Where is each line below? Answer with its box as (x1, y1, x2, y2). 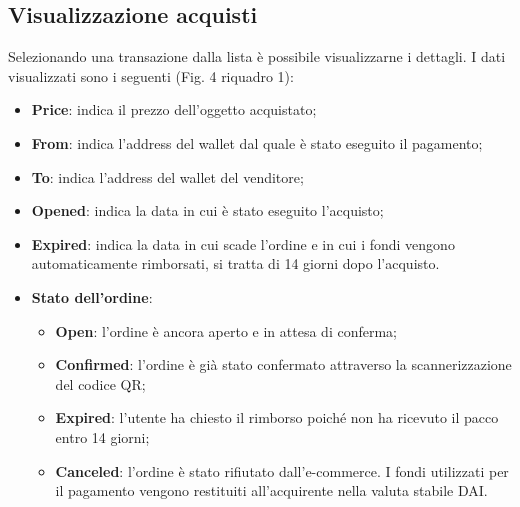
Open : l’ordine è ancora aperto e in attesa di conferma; (55, 320, 397, 341)
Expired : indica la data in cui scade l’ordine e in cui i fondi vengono (31, 233, 455, 254)
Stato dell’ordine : (31, 286, 153, 307)
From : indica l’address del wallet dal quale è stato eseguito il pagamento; (31, 132, 483, 153)
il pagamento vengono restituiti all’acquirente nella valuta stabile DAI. (55, 480, 488, 501)
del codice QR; (55, 373, 146, 394)
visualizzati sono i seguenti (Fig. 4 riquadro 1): (8, 65, 294, 86)
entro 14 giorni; (55, 426, 150, 447)
